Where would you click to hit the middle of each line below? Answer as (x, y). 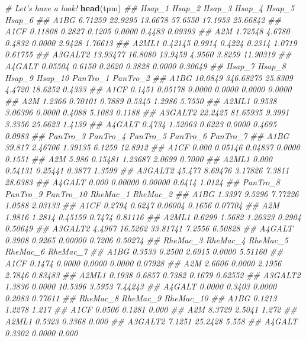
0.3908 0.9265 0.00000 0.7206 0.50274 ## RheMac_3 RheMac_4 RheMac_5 (146, 239)
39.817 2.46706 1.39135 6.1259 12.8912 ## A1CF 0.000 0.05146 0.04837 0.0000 (152, 147)
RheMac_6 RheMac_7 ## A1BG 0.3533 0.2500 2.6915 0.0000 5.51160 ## (144, 251)
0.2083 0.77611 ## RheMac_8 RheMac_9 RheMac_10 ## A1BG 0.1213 (141, 297)
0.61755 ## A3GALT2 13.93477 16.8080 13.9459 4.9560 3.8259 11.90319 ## (148, 54)
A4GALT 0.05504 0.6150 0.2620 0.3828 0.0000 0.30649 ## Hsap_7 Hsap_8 (145, 65)
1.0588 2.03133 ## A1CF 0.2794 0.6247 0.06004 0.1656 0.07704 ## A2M (142, 205)
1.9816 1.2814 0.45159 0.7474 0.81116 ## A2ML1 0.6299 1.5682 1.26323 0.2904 (153, 216)
